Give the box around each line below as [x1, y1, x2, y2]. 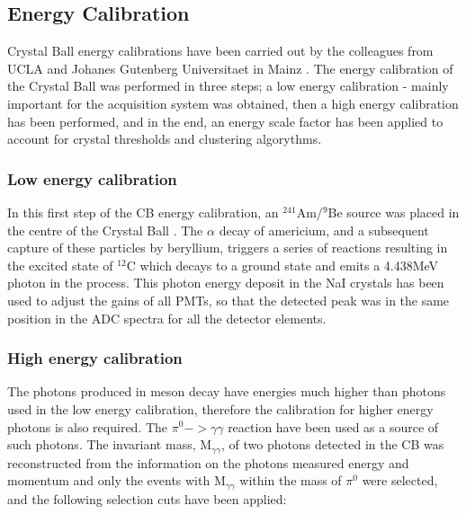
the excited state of [7, 255, 113, 274]
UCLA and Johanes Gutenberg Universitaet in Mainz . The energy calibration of [7, 58, 453, 77]
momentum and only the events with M [7, 471, 226, 490]
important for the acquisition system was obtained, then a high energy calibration [7, 93, 459, 112]
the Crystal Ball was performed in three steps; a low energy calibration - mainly [7, 76, 449, 95]
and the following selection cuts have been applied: [7, 489, 287, 508]
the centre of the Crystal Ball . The [7, 220, 203, 239]
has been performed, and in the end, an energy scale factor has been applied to [7, 111, 444, 130]
